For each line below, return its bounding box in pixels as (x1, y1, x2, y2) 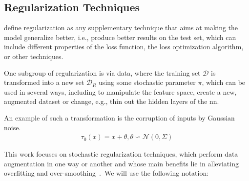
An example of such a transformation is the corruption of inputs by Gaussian (4, 112, 235, 122)
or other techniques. (4, 51, 63, 61)
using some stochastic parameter (99, 77, 196, 87)
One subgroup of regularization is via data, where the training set (4, 67, 201, 78)
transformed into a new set (4, 77, 84, 87)
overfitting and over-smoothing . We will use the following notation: (4, 168, 209, 178)
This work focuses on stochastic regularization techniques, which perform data (4, 149, 238, 159)
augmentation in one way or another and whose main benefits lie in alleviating (4, 158, 239, 168)
